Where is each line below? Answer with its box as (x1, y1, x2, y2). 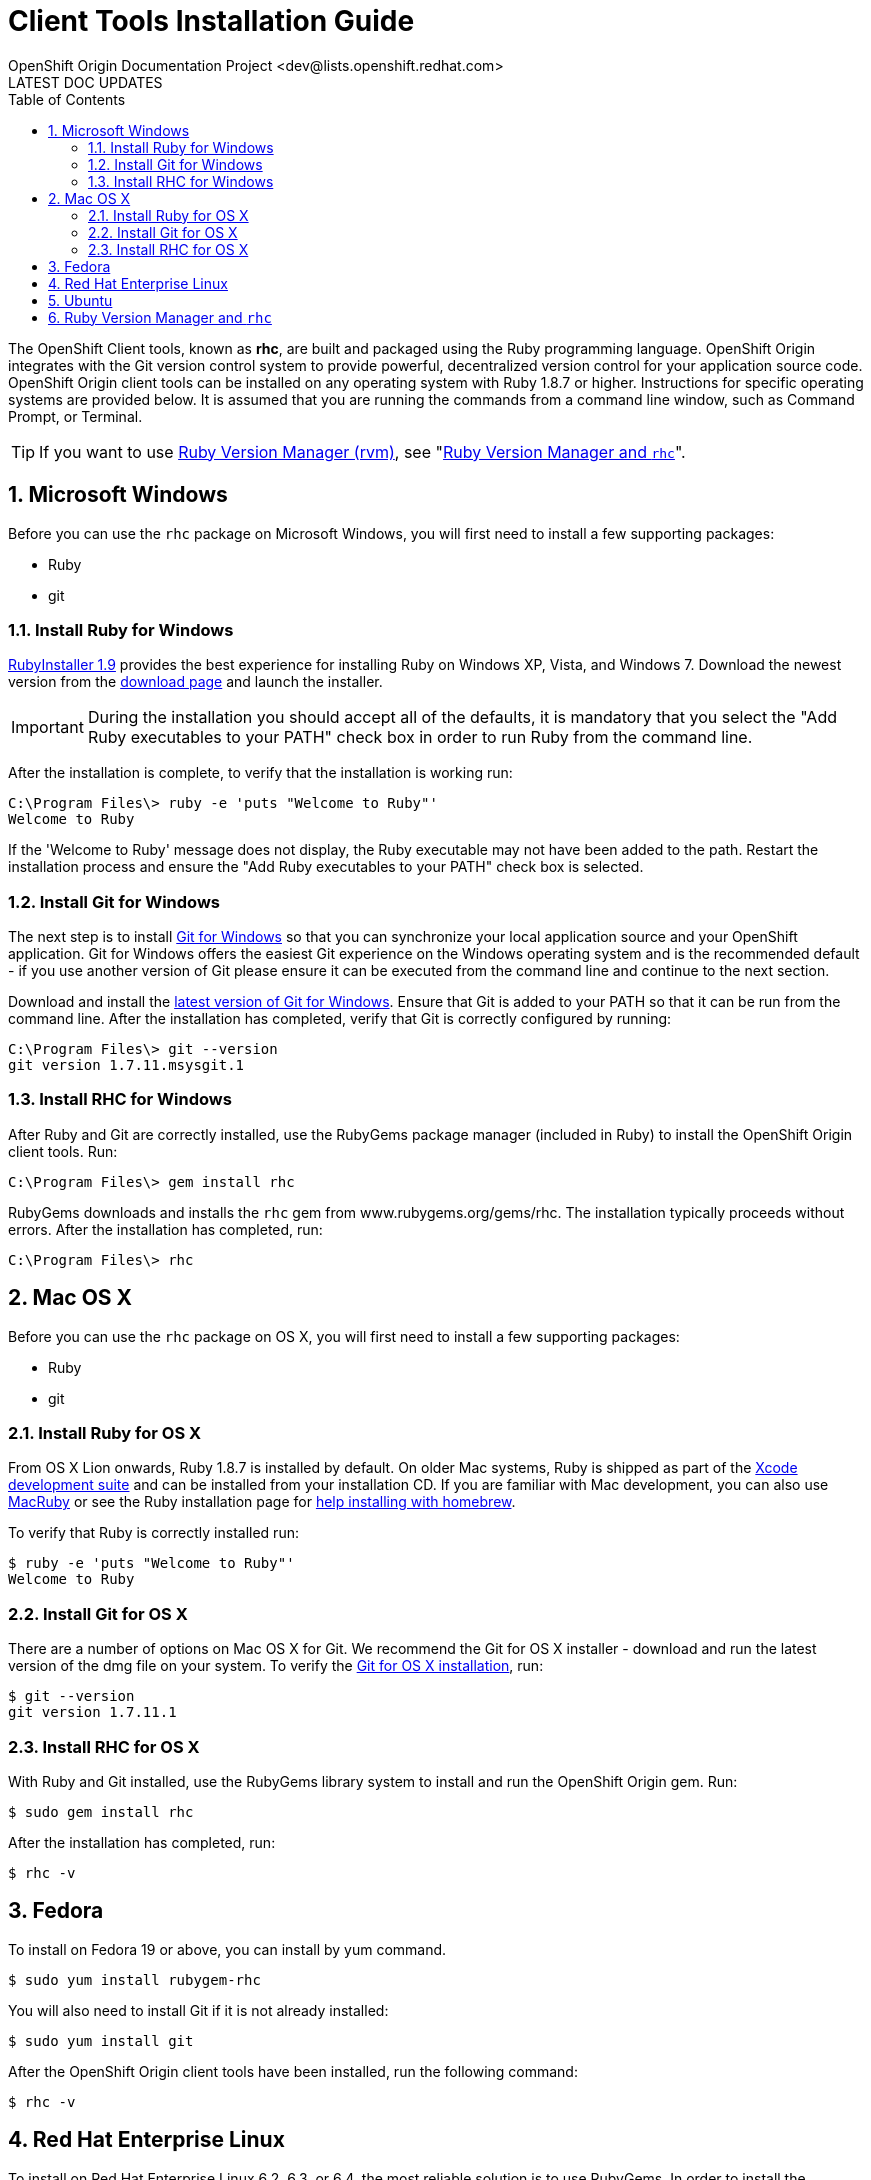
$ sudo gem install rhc (8, 1803, 194, 1820)
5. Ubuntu (48, 291, 113, 309)
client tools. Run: (8, 1142, 118, 1160)
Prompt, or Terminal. (8, 407, 143, 425)
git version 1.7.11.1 (8, 1704, 177, 1721)
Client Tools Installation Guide (8, 4, 415, 38)
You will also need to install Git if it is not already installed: (8, 2001, 389, 2019)
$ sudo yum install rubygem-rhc (8, 1971, 261, 1988)
